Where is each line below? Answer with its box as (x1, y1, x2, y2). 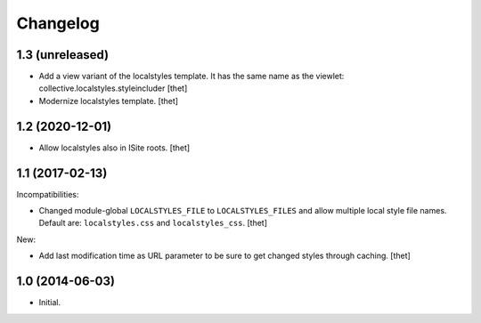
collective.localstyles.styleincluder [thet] (38, 83, 188, 93)
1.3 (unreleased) (16, 47, 110, 62)
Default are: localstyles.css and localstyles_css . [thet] (38, 218, 267, 229)
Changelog (16, 13, 100, 33)
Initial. (38, 297, 61, 308)
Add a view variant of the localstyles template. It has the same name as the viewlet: (38, 71, 345, 82)
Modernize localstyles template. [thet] (38, 95, 178, 106)
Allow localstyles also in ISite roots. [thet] (38, 142, 191, 153)
